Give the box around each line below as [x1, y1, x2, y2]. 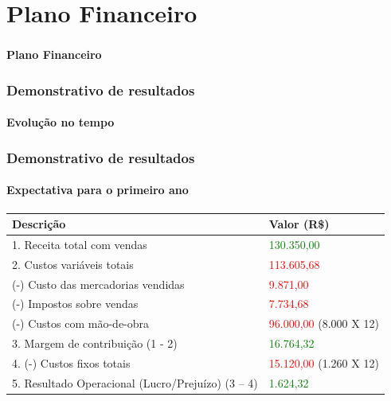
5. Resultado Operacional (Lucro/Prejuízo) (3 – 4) [12, 374, 258, 391]
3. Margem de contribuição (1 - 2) [12, 335, 178, 352]
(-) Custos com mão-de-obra [12, 315, 150, 332]
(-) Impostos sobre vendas [12, 295, 139, 312]
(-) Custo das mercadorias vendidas [12, 275, 185, 292]
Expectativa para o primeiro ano [6, 181, 189, 198]
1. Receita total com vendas [12, 236, 147, 252]
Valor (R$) [268, 216, 330, 232]
